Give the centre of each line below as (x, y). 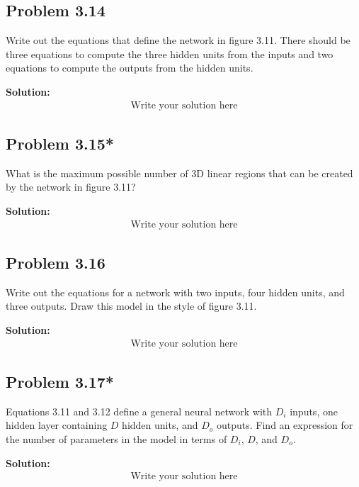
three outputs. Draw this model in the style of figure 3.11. (131, 306)
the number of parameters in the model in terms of (116, 439)
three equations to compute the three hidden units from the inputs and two (170, 54)
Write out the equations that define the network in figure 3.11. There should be (178, 40)
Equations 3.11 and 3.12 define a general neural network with (139, 411)
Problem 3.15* (60, 143)
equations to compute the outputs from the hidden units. (130, 68)
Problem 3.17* (60, 382)
